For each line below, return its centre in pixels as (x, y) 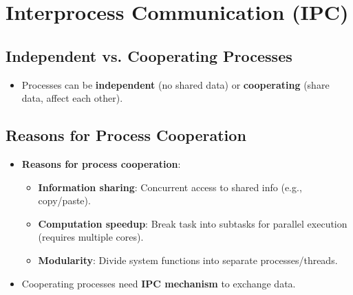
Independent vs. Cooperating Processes (149, 55)
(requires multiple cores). (91, 237)
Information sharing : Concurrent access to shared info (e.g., (170, 187)
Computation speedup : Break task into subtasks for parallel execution (193, 223)
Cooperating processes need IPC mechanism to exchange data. (159, 283)
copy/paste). (64, 200)
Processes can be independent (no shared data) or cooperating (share (175, 84)
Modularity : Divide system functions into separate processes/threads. (188, 260)
